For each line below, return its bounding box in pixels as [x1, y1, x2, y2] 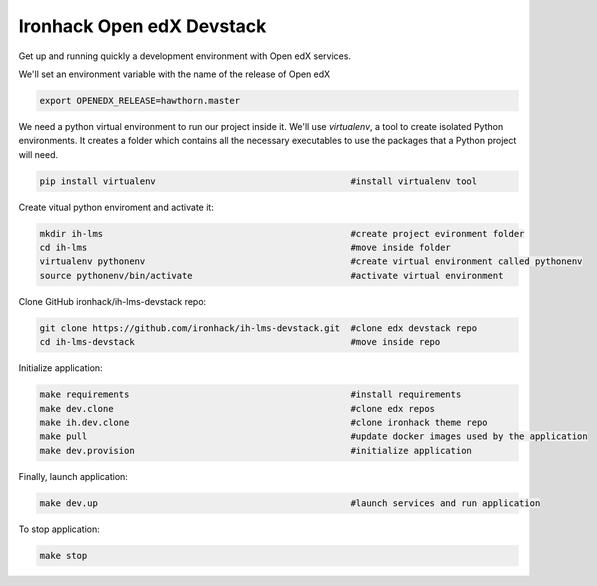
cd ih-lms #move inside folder [39, 242, 452, 254]
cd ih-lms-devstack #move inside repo [39, 336, 441, 348]
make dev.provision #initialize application [39, 445, 472, 456]
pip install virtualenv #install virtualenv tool [39, 175, 478, 187]
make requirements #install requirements [39, 389, 462, 400]
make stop [39, 550, 88, 561]
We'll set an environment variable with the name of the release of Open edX [18, 68, 331, 80]
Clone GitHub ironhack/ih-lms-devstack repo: [18, 295, 207, 307]
